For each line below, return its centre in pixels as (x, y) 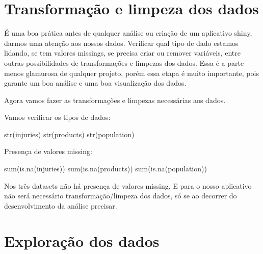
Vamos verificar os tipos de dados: (57, 117)
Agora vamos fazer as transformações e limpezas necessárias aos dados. (115, 100)
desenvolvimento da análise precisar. (61, 205)
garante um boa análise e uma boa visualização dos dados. (95, 83)
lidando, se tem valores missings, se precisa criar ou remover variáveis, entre (123, 53)
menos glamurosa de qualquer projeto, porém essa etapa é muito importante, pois (131, 73)
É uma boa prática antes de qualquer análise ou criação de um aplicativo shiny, (128, 33)
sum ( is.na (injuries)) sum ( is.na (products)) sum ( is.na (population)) (106, 169)
